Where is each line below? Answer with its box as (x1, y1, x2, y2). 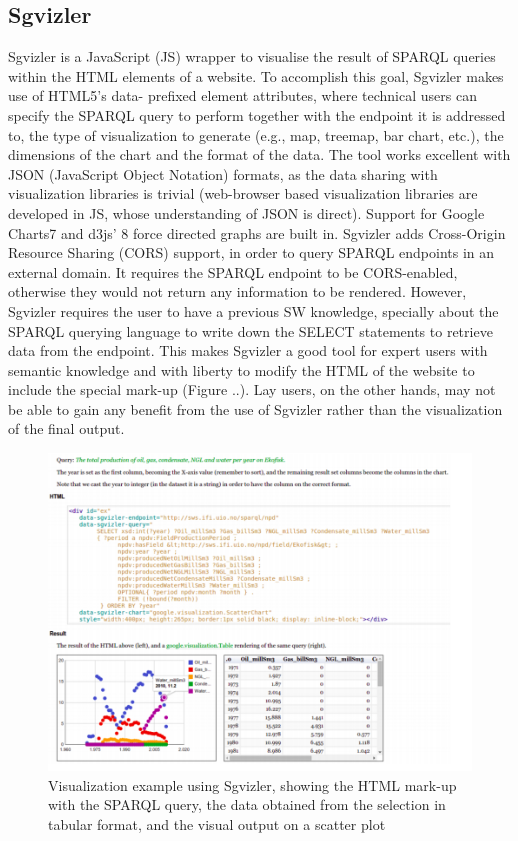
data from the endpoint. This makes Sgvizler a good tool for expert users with (8, 340, 488, 361)
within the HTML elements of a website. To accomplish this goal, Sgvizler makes (8, 65, 504, 86)
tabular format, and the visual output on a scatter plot (48, 813, 386, 834)
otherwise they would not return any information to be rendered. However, (8, 281, 467, 302)
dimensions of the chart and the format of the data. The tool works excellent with (8, 144, 511, 165)
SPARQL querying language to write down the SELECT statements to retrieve (8, 320, 493, 341)
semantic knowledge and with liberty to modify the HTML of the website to (8, 359, 475, 380)
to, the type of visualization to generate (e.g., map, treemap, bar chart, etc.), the (8, 124, 504, 145)
